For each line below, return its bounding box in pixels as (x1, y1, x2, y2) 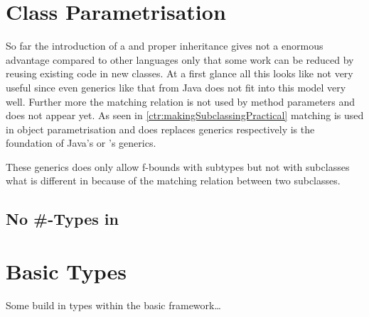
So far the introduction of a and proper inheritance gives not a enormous (6, 38, 323, 53)
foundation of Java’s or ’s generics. (6, 135, 156, 150)
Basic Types (6, 257, 127, 286)
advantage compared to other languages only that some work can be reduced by (6, 52, 354, 67)
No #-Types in (6, 208, 119, 230)
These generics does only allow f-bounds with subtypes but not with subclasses (6, 159, 350, 174)
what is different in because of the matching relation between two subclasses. (6, 173, 341, 188)
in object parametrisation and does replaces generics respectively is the (6, 121, 315, 136)
